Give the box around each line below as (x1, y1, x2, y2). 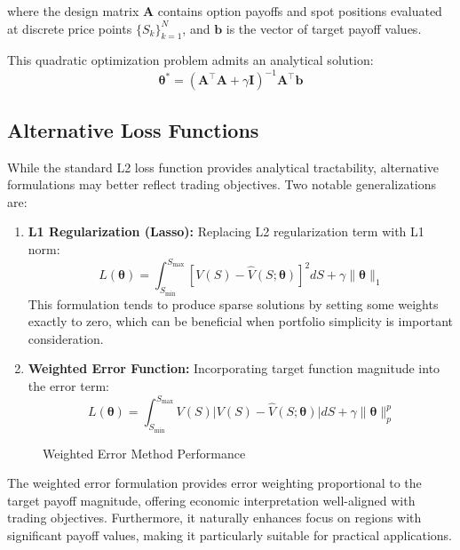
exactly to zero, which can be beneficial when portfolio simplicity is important (28, 312, 454, 331)
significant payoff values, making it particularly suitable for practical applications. (7, 525, 453, 544)
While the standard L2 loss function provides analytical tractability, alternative (7, 157, 440, 176)
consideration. (28, 329, 104, 347)
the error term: (28, 376, 109, 395)
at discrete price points (7, 19, 132, 37)
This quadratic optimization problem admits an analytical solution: (7, 51, 374, 69)
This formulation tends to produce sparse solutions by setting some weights (28, 294, 439, 313)
